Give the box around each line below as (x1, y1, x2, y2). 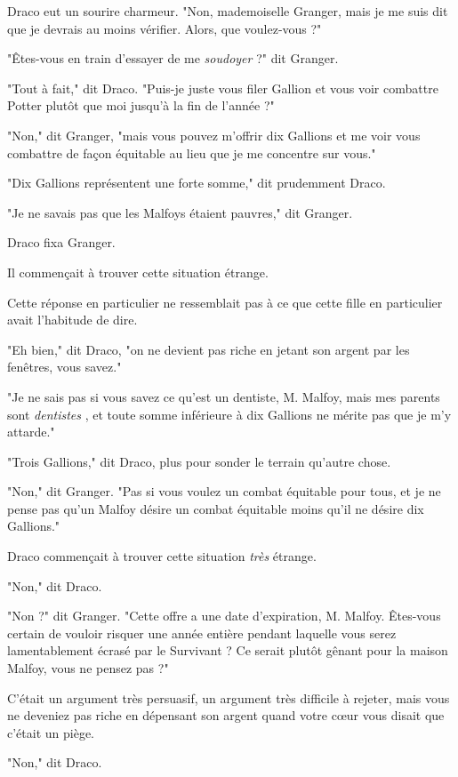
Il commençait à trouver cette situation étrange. (7, 262, 269, 281)
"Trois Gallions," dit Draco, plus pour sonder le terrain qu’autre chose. (7, 452, 391, 470)
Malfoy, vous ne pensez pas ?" (7, 659, 169, 677)
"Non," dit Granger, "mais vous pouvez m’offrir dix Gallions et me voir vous (7, 125, 421, 144)
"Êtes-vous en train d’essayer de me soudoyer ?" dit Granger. (7, 49, 339, 68)
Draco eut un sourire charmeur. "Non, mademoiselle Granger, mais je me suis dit (7, 2, 448, 20)
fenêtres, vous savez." (7, 357, 122, 376)
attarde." (7, 422, 55, 441)
